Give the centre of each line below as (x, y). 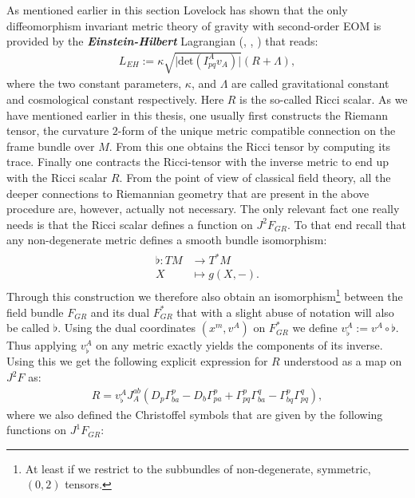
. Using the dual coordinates (127, 328)
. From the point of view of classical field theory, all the (255, 177)
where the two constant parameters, (94, 83)
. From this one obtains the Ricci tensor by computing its (250, 146)
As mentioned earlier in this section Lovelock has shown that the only (177, 10)
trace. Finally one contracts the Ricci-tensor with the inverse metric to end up (198, 162)
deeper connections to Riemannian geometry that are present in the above (188, 193)
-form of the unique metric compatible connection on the (257, 130)
